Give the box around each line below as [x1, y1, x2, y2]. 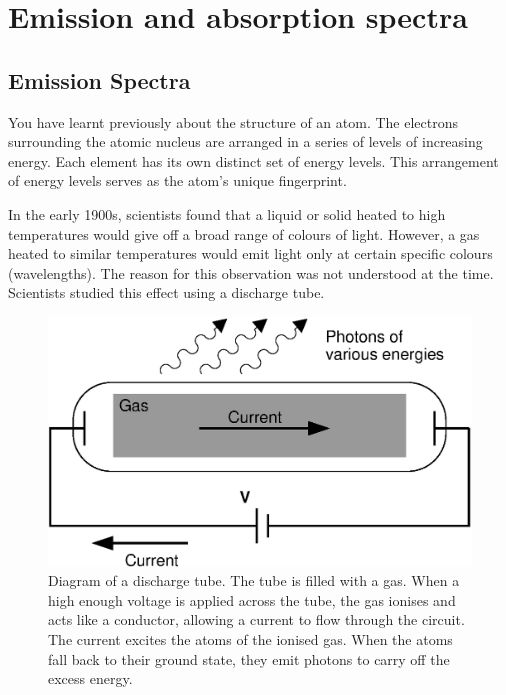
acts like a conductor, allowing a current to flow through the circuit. [48, 609, 465, 630]
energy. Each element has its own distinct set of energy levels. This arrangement [8, 150, 499, 171]
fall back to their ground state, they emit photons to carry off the [48, 648, 450, 669]
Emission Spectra [8, 64, 191, 95]
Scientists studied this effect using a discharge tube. [8, 282, 325, 303]
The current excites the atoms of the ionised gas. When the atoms [48, 628, 453, 649]
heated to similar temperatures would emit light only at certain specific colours [8, 243, 493, 264]
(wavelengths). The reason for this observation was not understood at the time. [8, 262, 494, 283]
